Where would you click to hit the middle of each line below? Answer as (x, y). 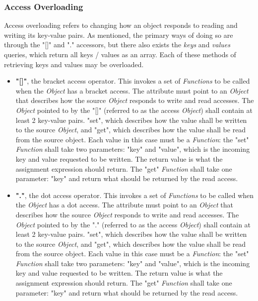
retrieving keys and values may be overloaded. (74, 64)
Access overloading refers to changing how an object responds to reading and (121, 25)
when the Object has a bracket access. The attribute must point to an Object (132, 90)
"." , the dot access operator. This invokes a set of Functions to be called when (135, 195)
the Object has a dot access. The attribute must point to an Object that (124, 205)
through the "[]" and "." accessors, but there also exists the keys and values (117, 45)
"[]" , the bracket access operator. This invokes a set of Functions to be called (133, 81)
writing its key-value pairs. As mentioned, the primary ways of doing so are (119, 35)
